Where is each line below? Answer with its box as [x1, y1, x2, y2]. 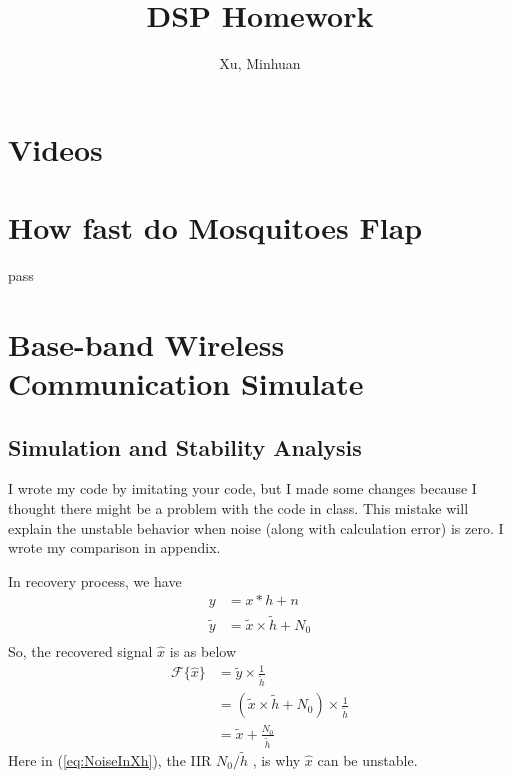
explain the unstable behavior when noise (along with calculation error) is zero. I [8, 517, 504, 538]
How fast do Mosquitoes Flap [8, 207, 423, 248]
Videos [8, 128, 103, 169]
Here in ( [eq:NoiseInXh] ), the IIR [8, 750, 212, 771]
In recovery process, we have [8, 570, 182, 591]
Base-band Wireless [8, 323, 285, 364]
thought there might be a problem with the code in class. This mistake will [8, 497, 469, 518]
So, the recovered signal [8, 641, 153, 662]
